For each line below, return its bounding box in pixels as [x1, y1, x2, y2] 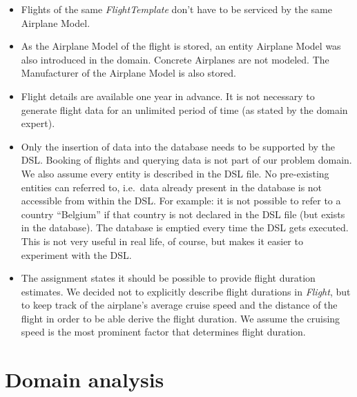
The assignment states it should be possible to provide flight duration [21, 271, 316, 285]
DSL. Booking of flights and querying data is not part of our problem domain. [21, 153, 352, 167]
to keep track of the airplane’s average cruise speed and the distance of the [21, 298, 338, 312]
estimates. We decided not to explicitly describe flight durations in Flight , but [21, 284, 351, 298]
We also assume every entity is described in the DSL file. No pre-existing [21, 166, 329, 180]
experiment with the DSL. [21, 247, 132, 262]
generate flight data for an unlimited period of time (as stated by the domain [21, 102, 348, 117]
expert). [21, 116, 55, 130]
